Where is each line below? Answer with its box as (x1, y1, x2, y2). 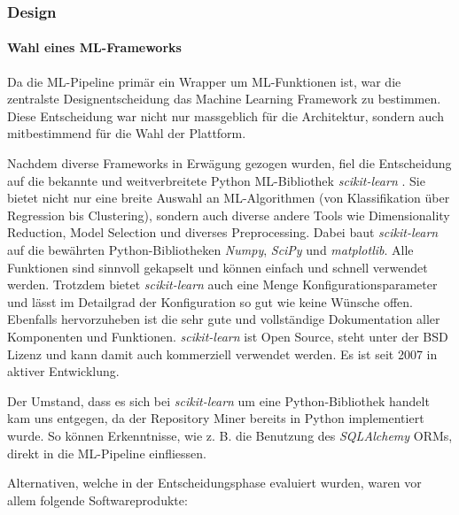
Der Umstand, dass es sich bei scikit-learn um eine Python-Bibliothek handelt (7, 391, 430, 410)
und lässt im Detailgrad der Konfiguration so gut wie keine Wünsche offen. (7, 292, 413, 311)
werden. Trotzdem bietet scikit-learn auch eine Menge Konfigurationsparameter (7, 275, 438, 294)
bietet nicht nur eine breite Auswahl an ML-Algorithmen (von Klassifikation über (7, 188, 450, 207)
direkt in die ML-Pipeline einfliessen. (7, 443, 206, 462)
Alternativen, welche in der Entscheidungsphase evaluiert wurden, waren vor (7, 473, 422, 492)
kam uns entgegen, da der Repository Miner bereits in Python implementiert (7, 409, 424, 427)
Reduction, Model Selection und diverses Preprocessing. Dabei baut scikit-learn (7, 223, 439, 242)
